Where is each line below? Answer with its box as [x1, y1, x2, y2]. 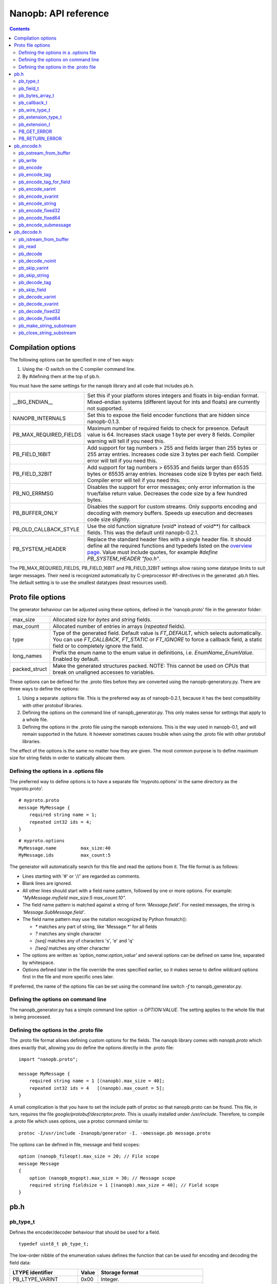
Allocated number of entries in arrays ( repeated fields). [52, 622, 186, 630]
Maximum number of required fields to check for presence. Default [87, 425, 249, 432]
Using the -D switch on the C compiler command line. [22, 366, 136, 372]
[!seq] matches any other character [35, 945, 110, 951]
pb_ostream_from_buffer [18, 150, 71, 156]
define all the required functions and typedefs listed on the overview [87, 542, 252, 550]
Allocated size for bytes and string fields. [52, 616, 152, 623]
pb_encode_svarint [18, 193, 59, 199]
